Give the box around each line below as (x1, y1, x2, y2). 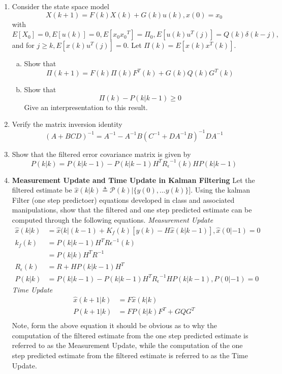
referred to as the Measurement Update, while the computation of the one (12, 340, 243, 351)
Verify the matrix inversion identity (12, 119, 122, 129)
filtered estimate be (12, 184, 72, 195)
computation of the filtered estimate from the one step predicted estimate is (12, 330, 248, 340)
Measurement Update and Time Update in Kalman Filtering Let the (12, 174, 255, 185)
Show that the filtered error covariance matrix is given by (12, 148, 191, 159)
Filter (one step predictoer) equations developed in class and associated (12, 194, 235, 205)
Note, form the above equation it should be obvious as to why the (12, 320, 217, 331)
